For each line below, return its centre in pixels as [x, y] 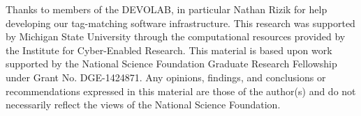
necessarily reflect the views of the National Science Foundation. [143, 105]
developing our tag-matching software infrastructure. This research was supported [180, 23]
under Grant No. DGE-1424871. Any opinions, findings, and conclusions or [166, 77]
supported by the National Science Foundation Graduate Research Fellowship [171, 64]
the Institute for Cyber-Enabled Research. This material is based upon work [169, 50]
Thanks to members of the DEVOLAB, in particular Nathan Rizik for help [167, 9]
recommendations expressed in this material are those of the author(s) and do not [181, 91]
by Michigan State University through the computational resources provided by [176, 36]
